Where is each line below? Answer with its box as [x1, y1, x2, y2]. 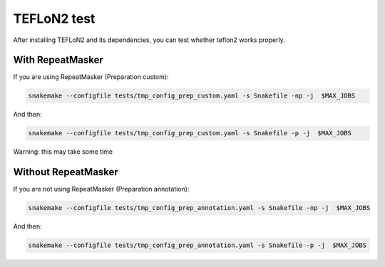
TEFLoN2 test [13, 11, 96, 26]
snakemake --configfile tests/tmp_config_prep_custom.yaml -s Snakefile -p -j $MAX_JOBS [28, 129, 352, 137]
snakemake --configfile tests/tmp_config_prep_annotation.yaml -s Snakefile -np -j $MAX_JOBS [28, 204, 371, 212]
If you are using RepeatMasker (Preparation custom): [13, 73, 169, 81]
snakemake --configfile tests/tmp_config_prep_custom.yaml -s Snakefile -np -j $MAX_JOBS [28, 92, 356, 100]
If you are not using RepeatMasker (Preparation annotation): [13, 185, 190, 194]
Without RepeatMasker [13, 166, 119, 178]
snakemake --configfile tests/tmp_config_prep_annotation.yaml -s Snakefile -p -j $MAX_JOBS [28, 241, 367, 249]
